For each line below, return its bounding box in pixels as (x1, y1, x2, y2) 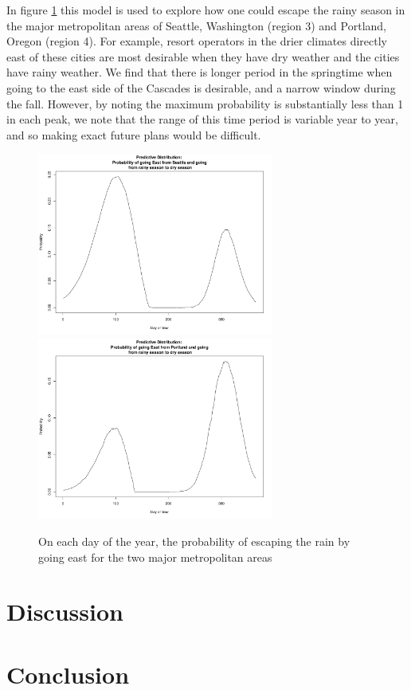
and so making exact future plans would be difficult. (6, 126, 261, 143)
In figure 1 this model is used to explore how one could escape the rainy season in (6, 2, 405, 18)
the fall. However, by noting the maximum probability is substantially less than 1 (6, 95, 404, 112)
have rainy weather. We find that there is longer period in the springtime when (6, 64, 393, 80)
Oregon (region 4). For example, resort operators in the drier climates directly (6, 33, 387, 49)
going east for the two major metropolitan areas (38, 548, 272, 565)
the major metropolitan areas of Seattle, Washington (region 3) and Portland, (6, 17, 386, 33)
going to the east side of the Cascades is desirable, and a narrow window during (6, 79, 396, 96)
